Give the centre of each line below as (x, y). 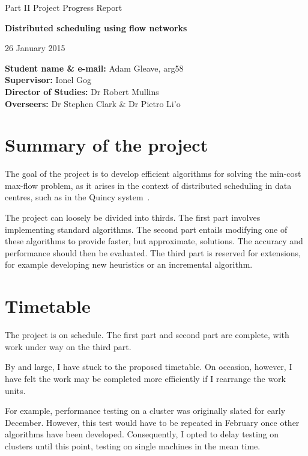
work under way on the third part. (68, 346)
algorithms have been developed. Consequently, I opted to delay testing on (142, 434)
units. (15, 390)
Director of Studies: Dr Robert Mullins (82, 91)
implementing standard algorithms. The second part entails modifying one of (146, 229)
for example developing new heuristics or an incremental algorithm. (129, 264)
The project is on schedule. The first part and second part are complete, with (147, 335)
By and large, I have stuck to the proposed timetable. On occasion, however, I (149, 367)
